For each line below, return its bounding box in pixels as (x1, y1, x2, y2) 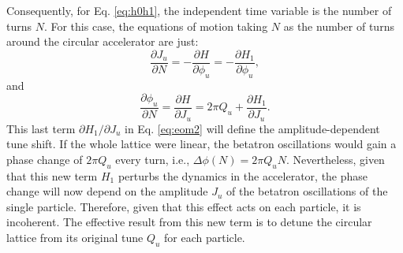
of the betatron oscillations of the (226, 183, 388, 199)
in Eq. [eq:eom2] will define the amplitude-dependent (124, 120, 380, 136)
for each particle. (164, 229, 245, 245)
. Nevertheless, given (285, 151, 385, 167)
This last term (6, 120, 76, 136)
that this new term (6, 167, 98, 184)
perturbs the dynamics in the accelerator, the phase (118, 167, 368, 184)
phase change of (6, 151, 83, 167)
